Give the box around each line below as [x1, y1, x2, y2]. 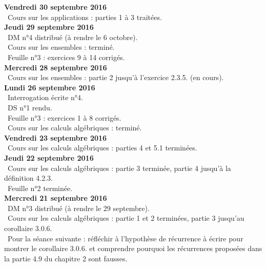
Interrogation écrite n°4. [7, 92, 83, 103]
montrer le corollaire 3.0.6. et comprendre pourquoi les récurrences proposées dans [4, 243, 262, 254]
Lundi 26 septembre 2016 [4, 82, 95, 92]
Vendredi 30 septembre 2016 [4, 2, 107, 12]
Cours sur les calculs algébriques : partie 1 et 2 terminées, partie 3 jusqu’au [7, 213, 244, 223]
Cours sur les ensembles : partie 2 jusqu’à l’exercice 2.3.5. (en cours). [7, 72, 224, 83]
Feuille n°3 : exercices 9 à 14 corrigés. [7, 51, 125, 62]
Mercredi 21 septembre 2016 [4, 193, 107, 203]
